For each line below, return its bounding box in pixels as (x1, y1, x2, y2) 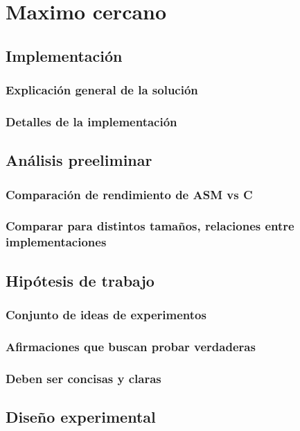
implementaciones (6, 233, 107, 251)
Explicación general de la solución (6, 81, 198, 99)
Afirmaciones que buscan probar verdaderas (6, 337, 256, 355)
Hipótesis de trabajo (6, 269, 155, 291)
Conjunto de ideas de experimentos (6, 305, 206, 323)
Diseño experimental (6, 405, 156, 427)
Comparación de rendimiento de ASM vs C (6, 185, 253, 203)
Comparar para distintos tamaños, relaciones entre (6, 217, 294, 235)
